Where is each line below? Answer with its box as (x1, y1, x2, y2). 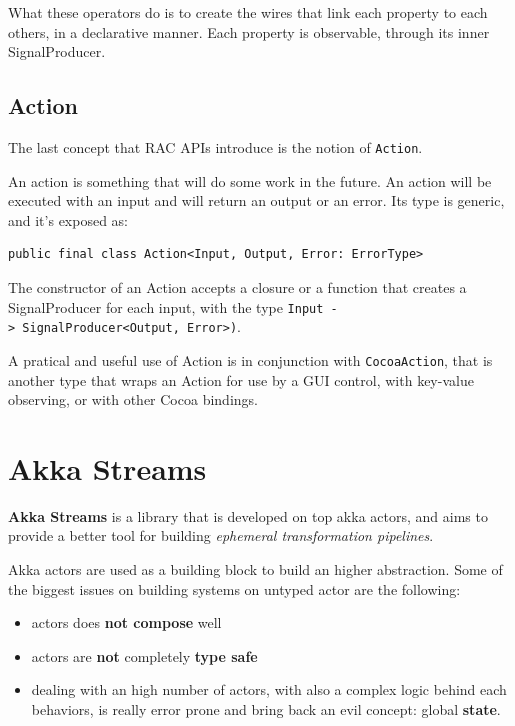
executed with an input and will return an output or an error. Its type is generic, (8, 190, 505, 211)
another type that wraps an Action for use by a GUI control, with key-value (8, 369, 474, 390)
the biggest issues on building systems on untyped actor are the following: (8, 578, 461, 599)
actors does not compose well (31, 612, 222, 633)
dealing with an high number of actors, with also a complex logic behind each (31, 679, 507, 700)
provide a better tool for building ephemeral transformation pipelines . (8, 525, 434, 546)
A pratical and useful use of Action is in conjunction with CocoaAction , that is (8, 349, 493, 370)
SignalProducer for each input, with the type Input (8, 296, 324, 317)
